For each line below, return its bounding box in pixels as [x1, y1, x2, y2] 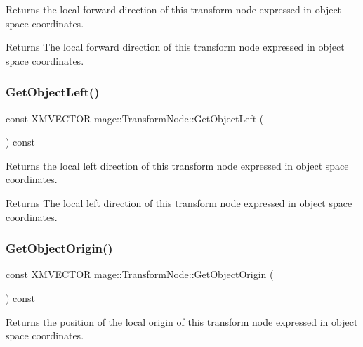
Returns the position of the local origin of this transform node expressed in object [6, 314, 358, 329]
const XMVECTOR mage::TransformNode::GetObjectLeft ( [6, 111, 264, 125]
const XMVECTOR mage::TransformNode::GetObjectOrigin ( [6, 267, 274, 282]
